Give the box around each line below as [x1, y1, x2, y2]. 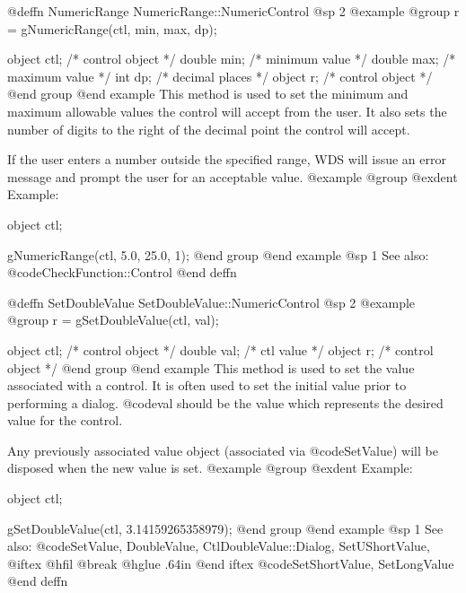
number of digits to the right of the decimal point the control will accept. [7, 119, 410, 138]
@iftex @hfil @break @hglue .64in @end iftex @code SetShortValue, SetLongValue [7, 554, 454, 572]
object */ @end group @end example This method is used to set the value [7, 358, 415, 377]
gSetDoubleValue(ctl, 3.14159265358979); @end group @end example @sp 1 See [7, 519, 444, 537]
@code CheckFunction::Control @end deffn [7, 263, 237, 282]
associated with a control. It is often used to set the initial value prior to [7, 376, 407, 395]
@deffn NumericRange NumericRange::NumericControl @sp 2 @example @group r [7, 2, 460, 20]
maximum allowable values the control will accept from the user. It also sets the [7, 101, 447, 120]
